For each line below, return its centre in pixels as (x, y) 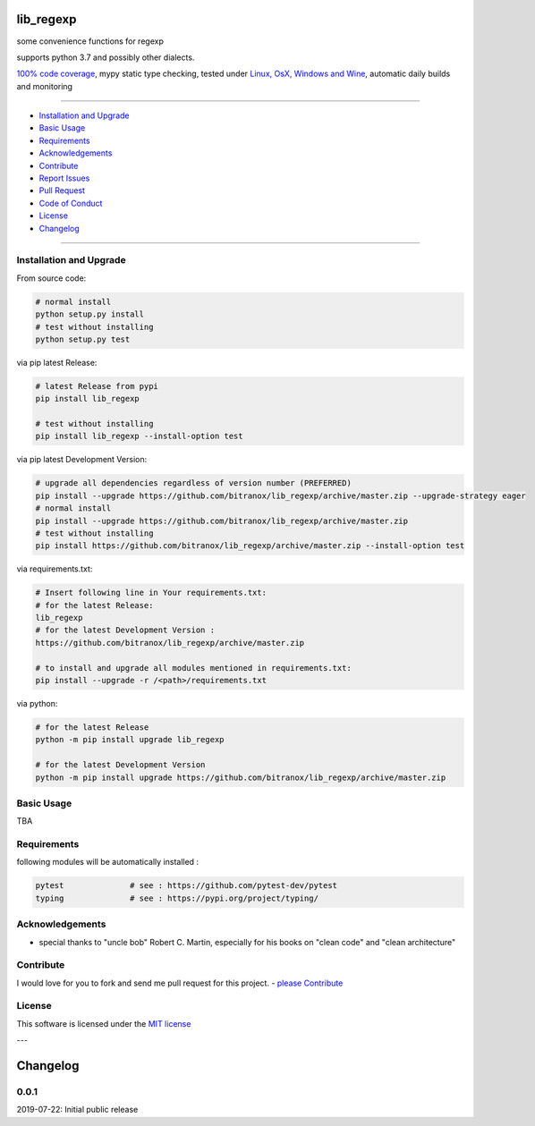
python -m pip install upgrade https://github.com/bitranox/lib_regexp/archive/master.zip (241, 777)
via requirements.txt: (55, 569)
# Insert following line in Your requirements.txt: (151, 593)
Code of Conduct (71, 203)
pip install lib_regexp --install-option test (139, 436)
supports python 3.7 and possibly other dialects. (106, 57)
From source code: (51, 278)
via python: (37, 704)
